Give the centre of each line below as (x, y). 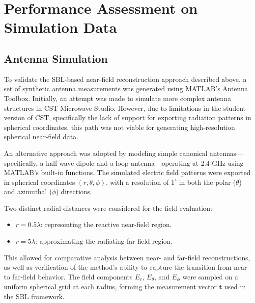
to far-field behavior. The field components (68, 276)
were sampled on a (210, 276)
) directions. (74, 191)
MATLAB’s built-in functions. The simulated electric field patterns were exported (127, 172)
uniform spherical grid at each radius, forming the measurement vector (110, 287)
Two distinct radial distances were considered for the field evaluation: (108, 208)
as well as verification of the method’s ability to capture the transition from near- (127, 267)
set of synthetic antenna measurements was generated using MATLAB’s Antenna (126, 88)
